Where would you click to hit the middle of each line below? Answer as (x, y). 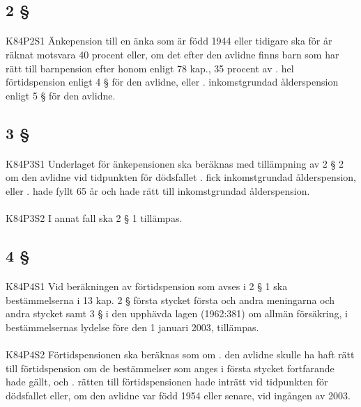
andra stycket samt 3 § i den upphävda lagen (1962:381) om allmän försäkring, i (177, 313)
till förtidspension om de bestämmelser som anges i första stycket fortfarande (170, 368)
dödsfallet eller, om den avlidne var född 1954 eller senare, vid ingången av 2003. (178, 395)
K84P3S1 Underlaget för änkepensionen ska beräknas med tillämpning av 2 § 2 (175, 163)
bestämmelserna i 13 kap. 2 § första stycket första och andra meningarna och (170, 300)
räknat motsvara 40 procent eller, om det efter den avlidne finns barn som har (172, 54)
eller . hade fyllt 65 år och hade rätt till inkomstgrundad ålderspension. (158, 190)
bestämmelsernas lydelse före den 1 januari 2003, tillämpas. (132, 327)
